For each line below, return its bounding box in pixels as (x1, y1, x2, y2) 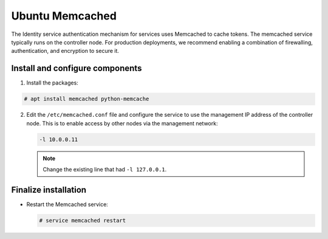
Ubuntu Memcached (11, 9, 117, 23)
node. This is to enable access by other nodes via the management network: (26, 119, 218, 127)
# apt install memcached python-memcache (24, 95, 149, 103)
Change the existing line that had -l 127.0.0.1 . (43, 165, 167, 173)
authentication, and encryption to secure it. (11, 47, 120, 55)
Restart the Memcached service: (26, 201, 109, 208)
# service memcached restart (39, 216, 126, 224)
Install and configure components (11, 63, 142, 74)
